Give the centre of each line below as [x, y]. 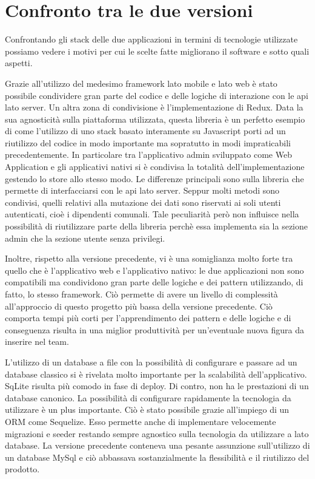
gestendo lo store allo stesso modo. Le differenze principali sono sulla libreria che [154, 178]
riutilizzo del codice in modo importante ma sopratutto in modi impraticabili [148, 142]
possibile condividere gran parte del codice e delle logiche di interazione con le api [157, 95]
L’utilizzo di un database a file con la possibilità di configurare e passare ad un [151, 362]
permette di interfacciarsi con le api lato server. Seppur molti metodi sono [142, 190]
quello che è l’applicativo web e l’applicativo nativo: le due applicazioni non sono [154, 270]
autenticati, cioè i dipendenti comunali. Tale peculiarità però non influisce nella [152, 214]
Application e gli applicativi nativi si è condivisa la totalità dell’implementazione [155, 167]
